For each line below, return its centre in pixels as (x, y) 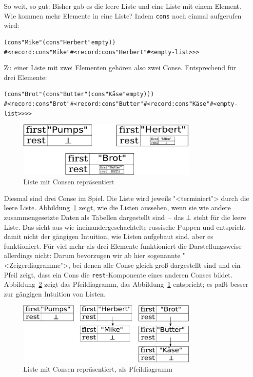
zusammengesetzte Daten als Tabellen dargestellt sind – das (94, 217)
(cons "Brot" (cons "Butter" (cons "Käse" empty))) (79, 94)
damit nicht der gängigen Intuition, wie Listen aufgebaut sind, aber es (109, 236)
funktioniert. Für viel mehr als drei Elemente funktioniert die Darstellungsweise (123, 246)
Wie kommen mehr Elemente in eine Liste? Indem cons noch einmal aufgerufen (123, 15)
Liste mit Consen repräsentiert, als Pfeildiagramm (98, 369)
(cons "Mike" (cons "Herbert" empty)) (60, 42)
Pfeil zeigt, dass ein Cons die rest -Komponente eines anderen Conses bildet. (118, 274)
